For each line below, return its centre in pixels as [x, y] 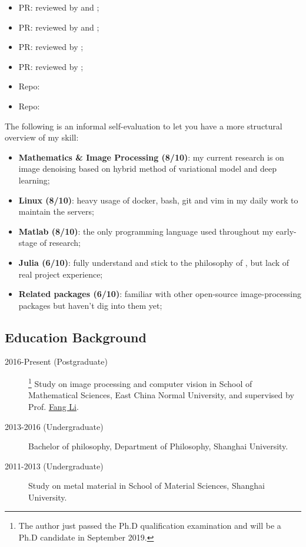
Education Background [76, 337]
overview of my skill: [42, 137]
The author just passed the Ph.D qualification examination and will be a [150, 526]
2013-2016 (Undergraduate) [54, 426]
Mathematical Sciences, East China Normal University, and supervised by [161, 395]
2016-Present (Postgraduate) [56, 361]
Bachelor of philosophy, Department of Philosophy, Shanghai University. [158, 446]
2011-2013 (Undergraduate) [54, 466]
